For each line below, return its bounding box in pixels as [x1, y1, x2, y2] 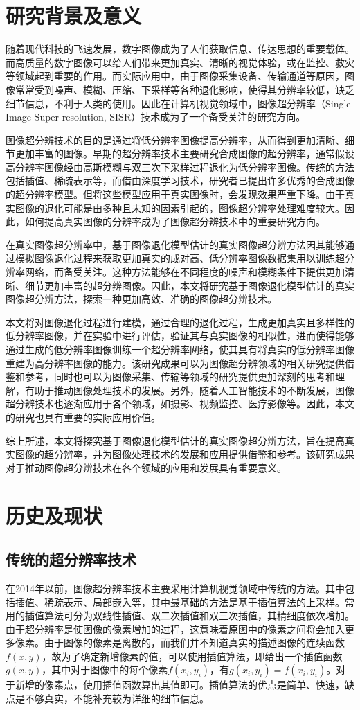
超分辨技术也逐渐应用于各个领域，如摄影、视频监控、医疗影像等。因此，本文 [6, 396, 354, 411]
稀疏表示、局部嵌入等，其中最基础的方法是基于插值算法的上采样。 [44, 594, 345, 609]
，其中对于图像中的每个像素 [42, 662, 168, 677]
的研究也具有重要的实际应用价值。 [6, 409, 161, 424]
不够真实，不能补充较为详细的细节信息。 [24, 691, 209, 706]
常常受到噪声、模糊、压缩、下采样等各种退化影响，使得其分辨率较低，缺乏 [15, 82, 354, 96]
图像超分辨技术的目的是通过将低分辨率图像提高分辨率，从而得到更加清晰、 [6, 132, 345, 147]
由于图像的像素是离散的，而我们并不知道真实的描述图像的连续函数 [44, 635, 345, 650]
